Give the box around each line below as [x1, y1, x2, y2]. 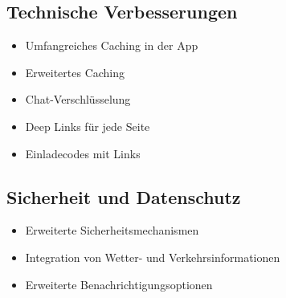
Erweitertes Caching [25, 63, 125, 80]
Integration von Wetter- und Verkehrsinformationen [25, 248, 280, 265]
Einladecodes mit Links [25, 145, 141, 161]
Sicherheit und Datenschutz [6, 184, 241, 209]
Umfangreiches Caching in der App [25, 37, 198, 54]
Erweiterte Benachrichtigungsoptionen [25, 276, 213, 292]
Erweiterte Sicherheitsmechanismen [25, 222, 199, 239]
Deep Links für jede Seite [25, 117, 150, 134]
